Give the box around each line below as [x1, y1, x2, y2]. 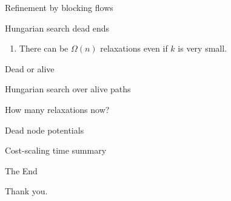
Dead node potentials [5, 123, 84, 136]
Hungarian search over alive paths [5, 83, 131, 95]
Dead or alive [5, 62, 55, 75]
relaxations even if [100, 42, 168, 55]
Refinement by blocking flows [5, 1, 113, 13]
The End [5, 164, 38, 177]
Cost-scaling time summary [5, 144, 107, 157]
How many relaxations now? [5, 103, 110, 115]
